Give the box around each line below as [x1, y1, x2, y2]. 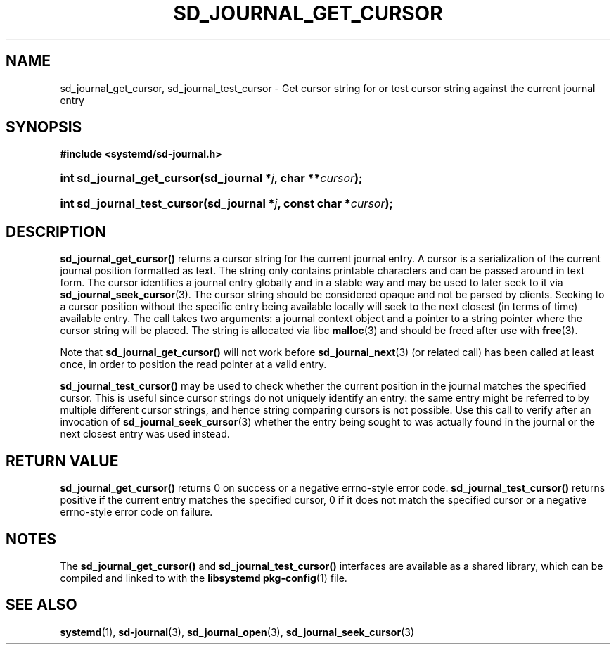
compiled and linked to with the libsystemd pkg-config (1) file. [60, 571, 347, 584]
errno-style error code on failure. [60, 506, 213, 518]
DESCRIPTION [6, 222, 106, 241]
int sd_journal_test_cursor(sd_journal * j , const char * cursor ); [60, 196, 393, 211]
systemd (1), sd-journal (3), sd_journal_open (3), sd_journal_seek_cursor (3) [60, 625, 414, 638]
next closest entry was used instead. [60, 428, 230, 440]
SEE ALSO [6, 596, 77, 614]
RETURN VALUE [6, 452, 119, 470]
